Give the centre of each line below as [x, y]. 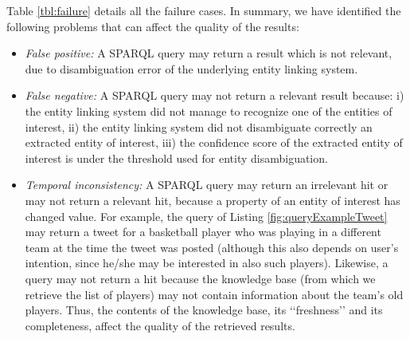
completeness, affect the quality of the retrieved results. [160, 325]
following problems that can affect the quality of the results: [153, 26]
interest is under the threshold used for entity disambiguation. [176, 158]
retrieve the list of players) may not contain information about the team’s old [214, 294]
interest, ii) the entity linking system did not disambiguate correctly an [199, 126]
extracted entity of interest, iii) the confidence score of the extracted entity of [214, 142]
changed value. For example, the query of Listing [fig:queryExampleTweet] [206, 216]
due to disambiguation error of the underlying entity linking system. [191, 68]
